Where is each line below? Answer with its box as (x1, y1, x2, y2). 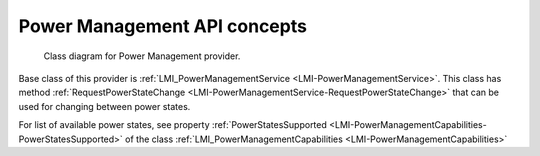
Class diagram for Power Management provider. (43, 50, 241, 62)
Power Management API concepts (18, 15, 307, 37)
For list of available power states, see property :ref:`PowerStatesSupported (18, 119, 327, 131)
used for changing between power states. (18, 100, 191, 112)
